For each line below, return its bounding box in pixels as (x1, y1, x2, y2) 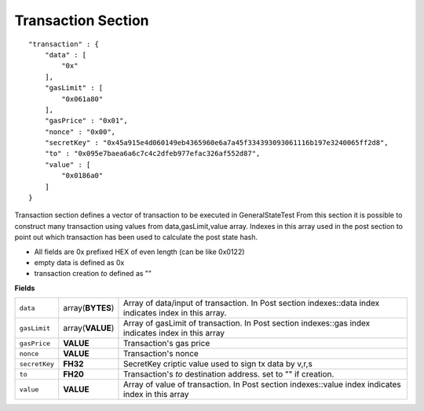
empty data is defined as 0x (34, 257, 125, 267)
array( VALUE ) (63, 322, 115, 333)
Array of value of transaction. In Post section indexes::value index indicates (122, 379, 402, 390)
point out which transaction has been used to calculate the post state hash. (14, 232, 258, 242)
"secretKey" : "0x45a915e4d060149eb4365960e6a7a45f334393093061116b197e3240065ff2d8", (44, 138, 389, 147)
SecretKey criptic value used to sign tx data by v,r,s (122, 358, 313, 369)
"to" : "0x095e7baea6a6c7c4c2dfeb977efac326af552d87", (44, 149, 261, 158)
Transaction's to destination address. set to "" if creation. (122, 369, 334, 380)
